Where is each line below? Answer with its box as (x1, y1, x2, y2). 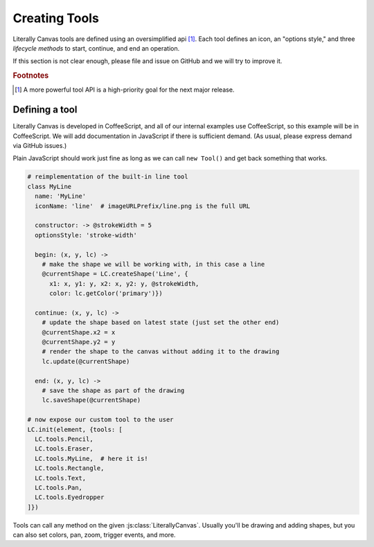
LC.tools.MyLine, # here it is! (35, 455, 148, 462)
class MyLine (27, 183, 72, 190)
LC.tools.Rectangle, (35, 464, 105, 472)
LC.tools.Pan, (35, 483, 83, 491)
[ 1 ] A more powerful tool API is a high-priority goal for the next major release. (15, 85, 235, 94)
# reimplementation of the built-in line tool (27, 173, 188, 180)
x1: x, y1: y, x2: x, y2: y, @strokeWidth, (49, 280, 199, 287)
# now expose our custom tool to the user (27, 416, 174, 423)
